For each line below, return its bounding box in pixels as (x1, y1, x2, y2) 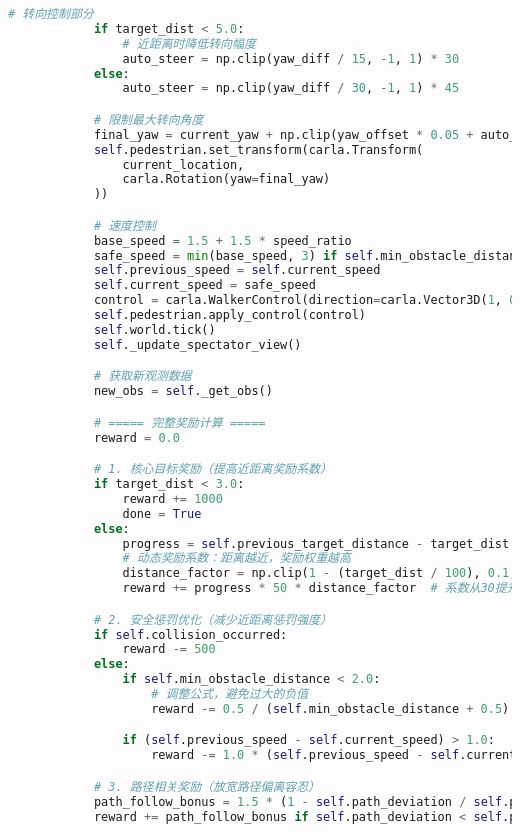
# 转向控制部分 (8, 7, 94, 21)
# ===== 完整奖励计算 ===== (93, 415, 266, 430)
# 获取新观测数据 (93, 369, 192, 384)
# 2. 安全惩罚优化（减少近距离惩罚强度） (93, 612, 332, 627)
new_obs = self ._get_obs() (93, 384, 273, 399)
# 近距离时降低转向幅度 (122, 36, 256, 51)
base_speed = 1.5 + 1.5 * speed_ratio (93, 233, 352, 248)
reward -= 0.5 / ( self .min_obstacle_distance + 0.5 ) (151, 701, 510, 716)
